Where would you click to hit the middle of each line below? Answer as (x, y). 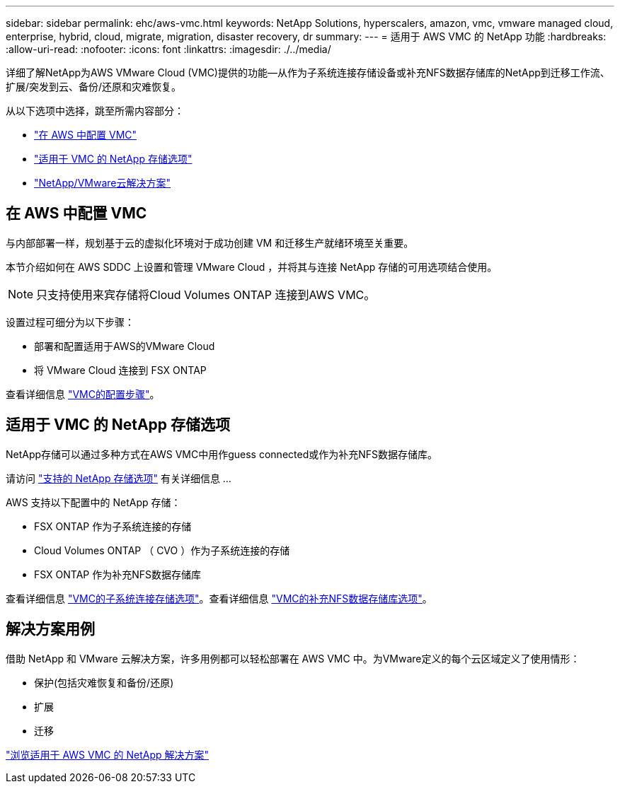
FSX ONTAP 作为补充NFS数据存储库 (118, 574)
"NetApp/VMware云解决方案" (103, 183)
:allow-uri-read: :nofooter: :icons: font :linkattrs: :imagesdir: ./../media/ (168, 49)
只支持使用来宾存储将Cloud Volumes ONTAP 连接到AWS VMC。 (206, 294)
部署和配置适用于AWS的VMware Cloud (125, 346)
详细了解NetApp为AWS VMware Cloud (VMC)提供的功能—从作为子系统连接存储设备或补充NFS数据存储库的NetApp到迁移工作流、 (308, 72)
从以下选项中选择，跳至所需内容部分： (95, 111)
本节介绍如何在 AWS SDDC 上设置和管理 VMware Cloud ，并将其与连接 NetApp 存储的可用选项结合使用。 (252, 267)
